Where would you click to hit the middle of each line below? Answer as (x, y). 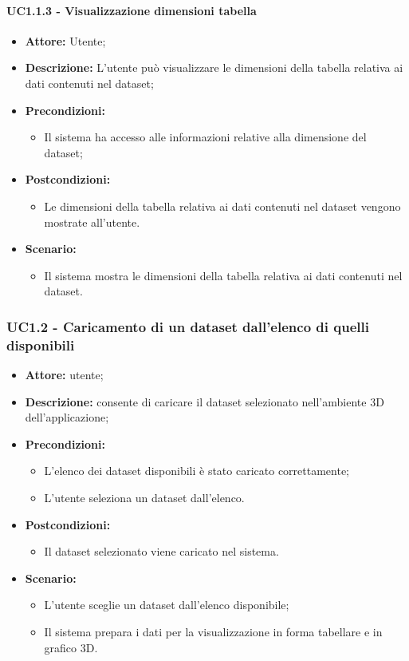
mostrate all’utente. (92, 222)
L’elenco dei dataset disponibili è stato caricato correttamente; (197, 471)
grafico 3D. (71, 647)
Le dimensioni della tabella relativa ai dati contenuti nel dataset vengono (222, 206)
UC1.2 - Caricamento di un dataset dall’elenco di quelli (188, 326)
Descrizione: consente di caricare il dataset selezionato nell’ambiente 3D (204, 401)
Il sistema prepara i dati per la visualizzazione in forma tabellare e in (213, 631)
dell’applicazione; (67, 417)
